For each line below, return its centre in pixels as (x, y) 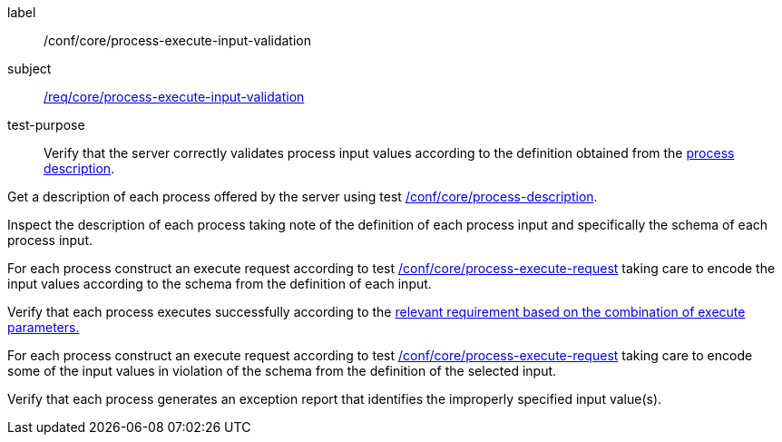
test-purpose (46, 125)
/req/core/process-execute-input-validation (174, 97)
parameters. (44, 327)
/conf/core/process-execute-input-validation (177, 40)
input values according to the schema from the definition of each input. (220, 284)
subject (29, 69)
